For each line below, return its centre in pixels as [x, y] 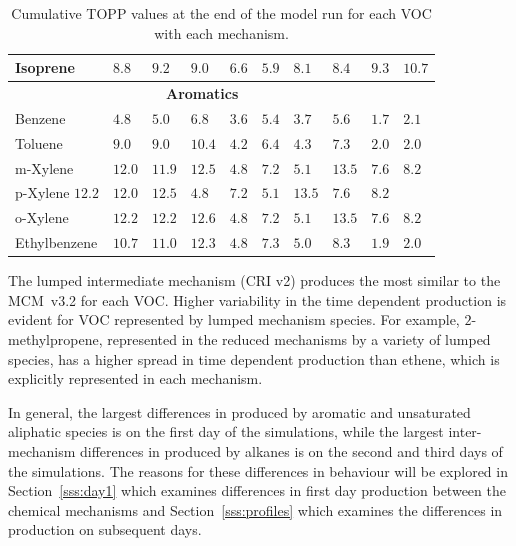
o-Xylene [42, 217]
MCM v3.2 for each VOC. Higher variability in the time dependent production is [257, 299]
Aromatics [202, 93]
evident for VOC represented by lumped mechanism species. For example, [234, 319]
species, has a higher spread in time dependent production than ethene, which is [254, 358]
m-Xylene [44, 167]
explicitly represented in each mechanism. [135, 378]
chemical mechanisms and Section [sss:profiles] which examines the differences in [255, 509]
